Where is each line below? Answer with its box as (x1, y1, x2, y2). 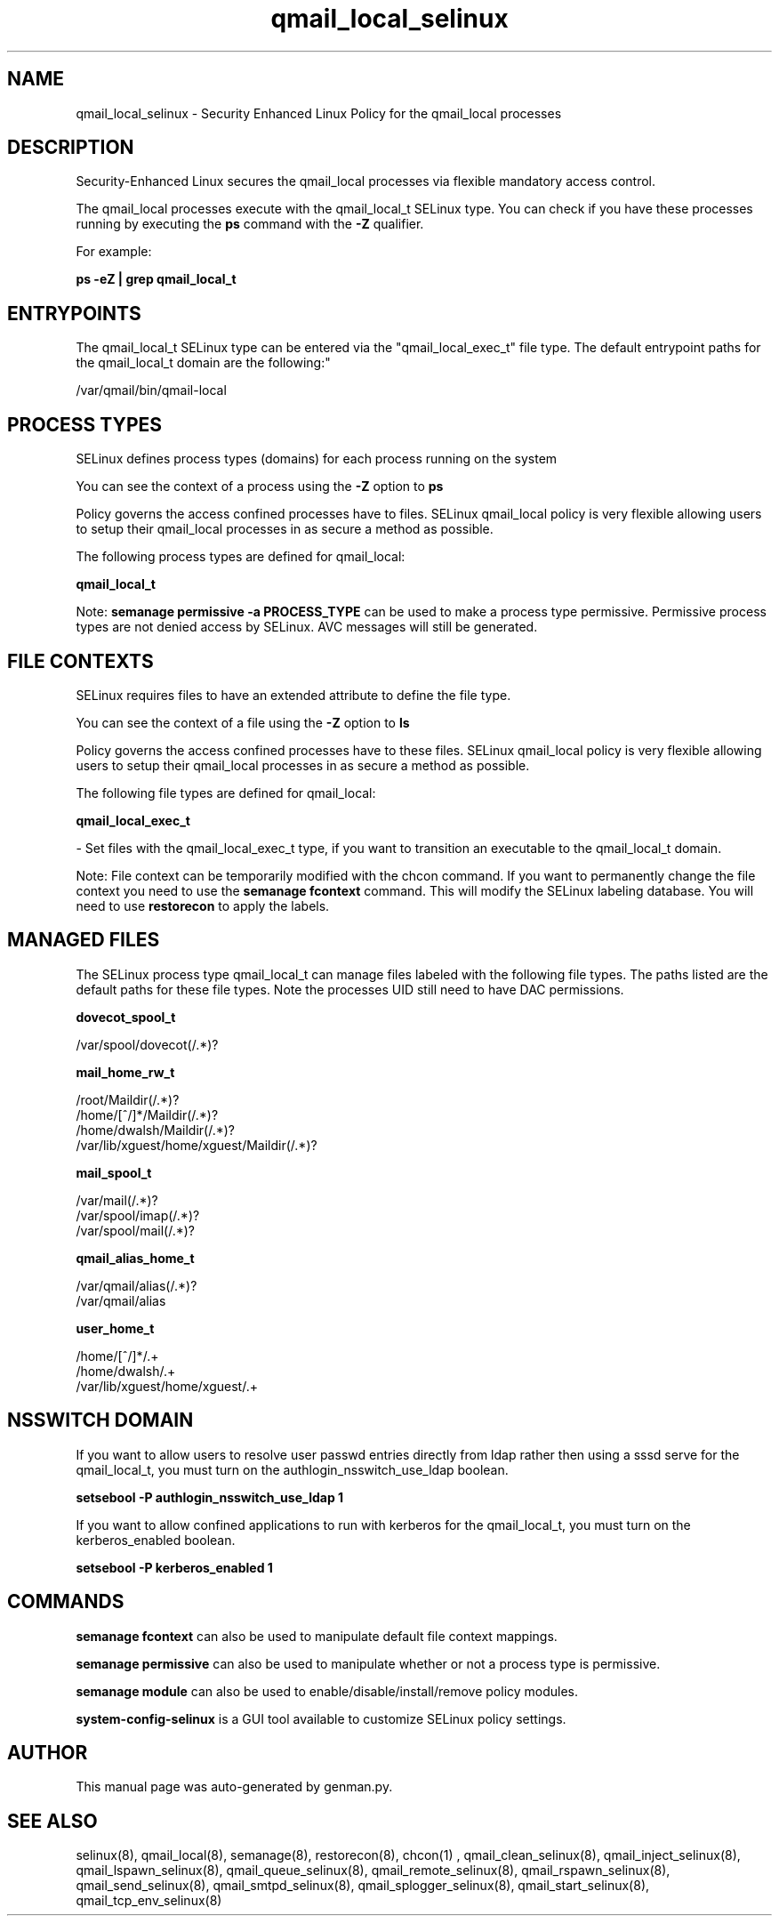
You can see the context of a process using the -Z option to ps (76, 479, 444, 495)
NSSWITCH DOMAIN (7, 1409, 194, 1432)
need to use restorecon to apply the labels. (76, 897, 330, 913)
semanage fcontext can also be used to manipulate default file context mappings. (76, 1628, 558, 1644)
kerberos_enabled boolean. (76, 1532, 236, 1548)
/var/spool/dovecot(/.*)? (76, 1036, 219, 1052)
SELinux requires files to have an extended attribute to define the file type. (76, 687, 511, 703)
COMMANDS (7, 1590, 124, 1613)
